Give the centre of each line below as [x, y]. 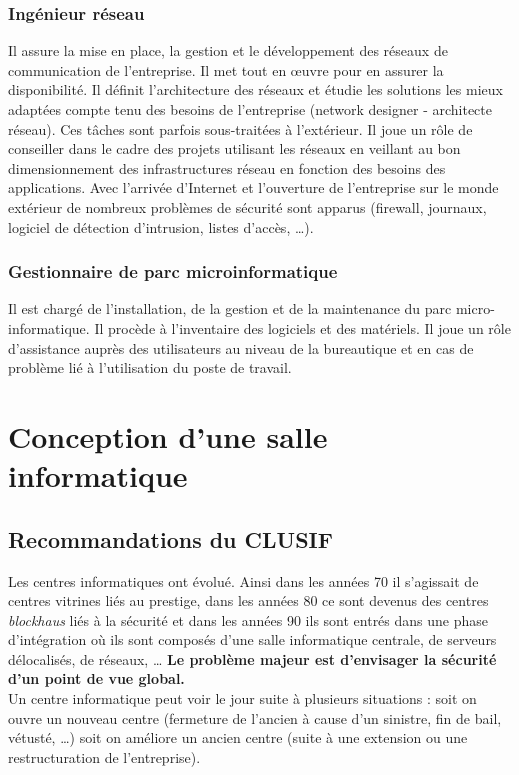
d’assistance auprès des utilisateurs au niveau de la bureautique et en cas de [241, 347]
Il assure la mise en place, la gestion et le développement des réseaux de [228, 50]
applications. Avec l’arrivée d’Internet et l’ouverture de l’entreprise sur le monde [253, 187]
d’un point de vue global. [96, 678]
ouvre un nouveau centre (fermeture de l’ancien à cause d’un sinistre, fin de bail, [255, 717]
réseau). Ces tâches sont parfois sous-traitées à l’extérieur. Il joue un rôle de [240, 128]
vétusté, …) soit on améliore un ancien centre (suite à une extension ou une [238, 737]
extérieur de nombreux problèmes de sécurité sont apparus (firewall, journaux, [247, 206]
